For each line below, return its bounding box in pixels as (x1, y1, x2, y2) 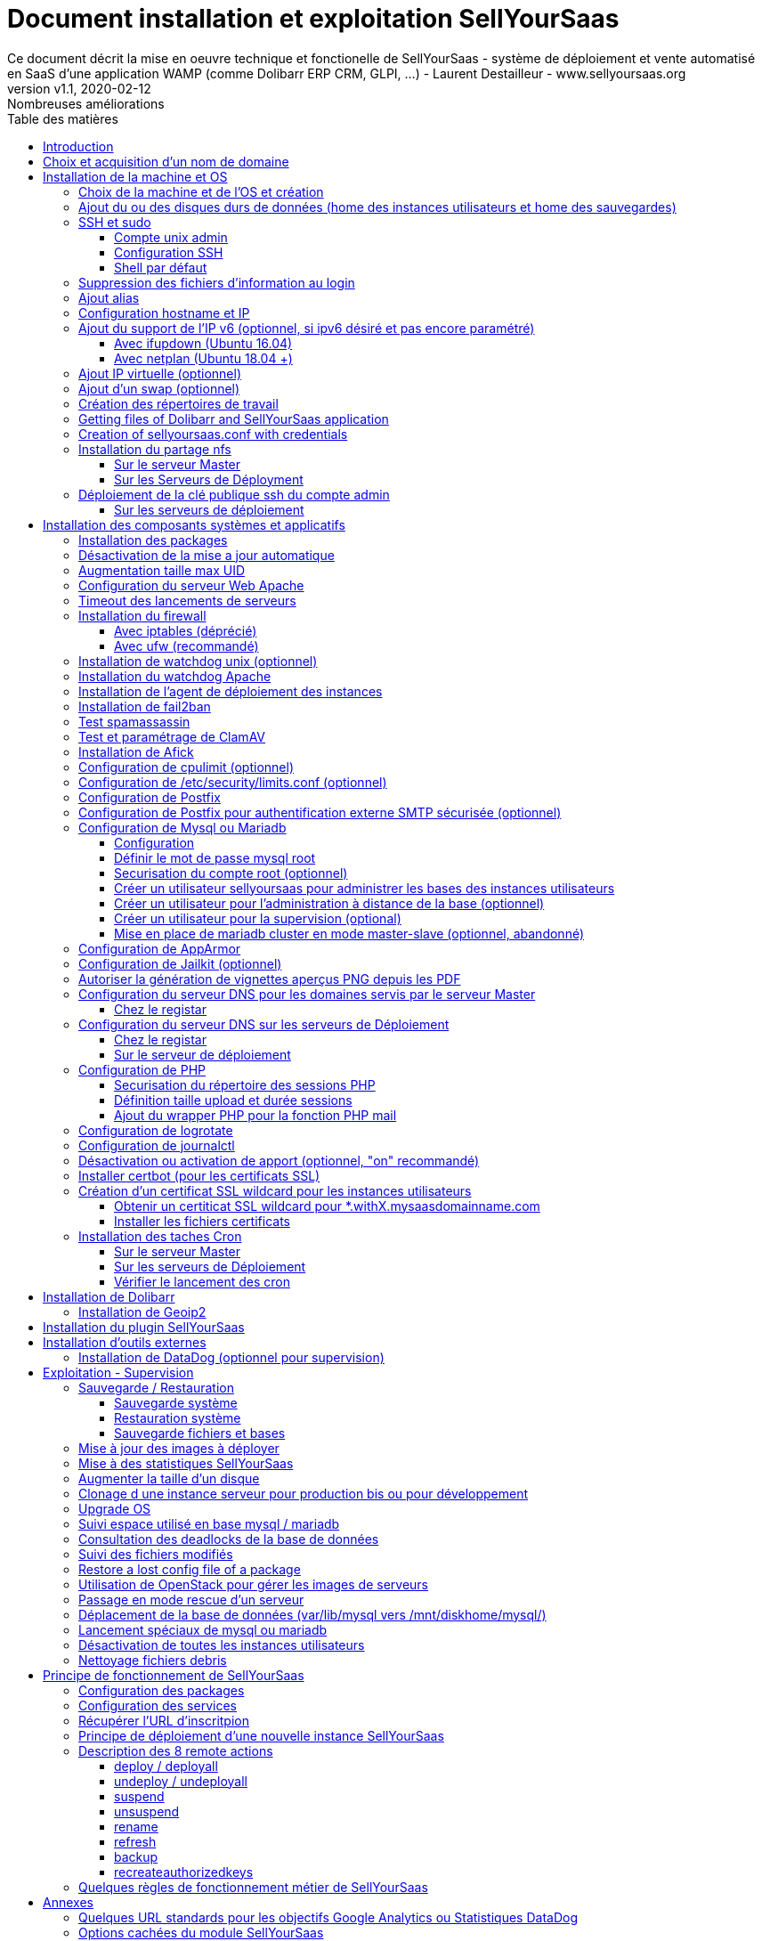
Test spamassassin (78, 713, 190, 729)
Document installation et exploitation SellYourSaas (7, 4, 620, 34)
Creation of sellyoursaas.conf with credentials (78, 426, 348, 442)
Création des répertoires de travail (78, 395, 279, 411)
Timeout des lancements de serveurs (78, 592, 296, 608)
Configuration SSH (114, 244, 223, 260)
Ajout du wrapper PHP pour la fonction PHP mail (114, 1107, 397, 1123)
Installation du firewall (78, 607, 207, 623)
